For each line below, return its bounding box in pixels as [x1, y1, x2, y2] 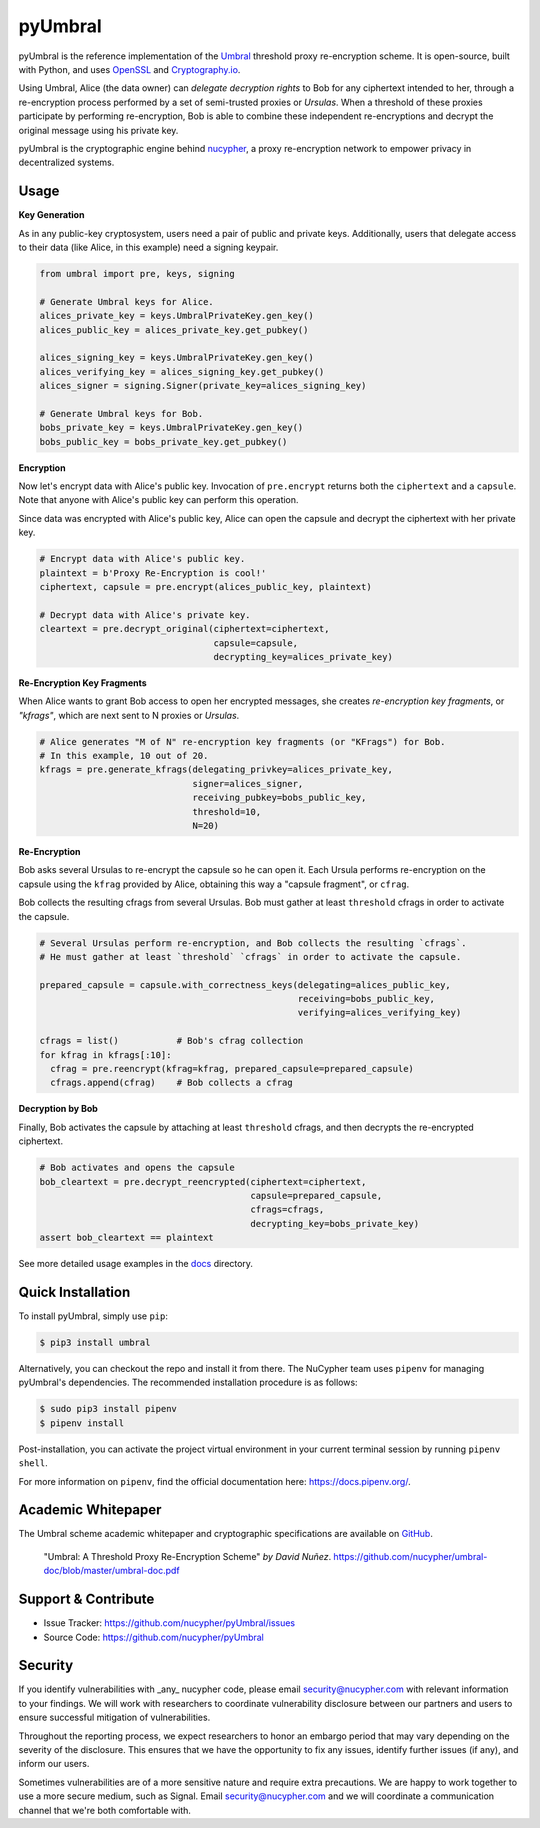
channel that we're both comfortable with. [18, 1804, 192, 1816]
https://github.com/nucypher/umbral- [333, 1550, 488, 1562]
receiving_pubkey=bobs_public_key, [192, 792, 367, 804]
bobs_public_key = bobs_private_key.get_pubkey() [39, 436, 288, 447]
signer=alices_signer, [192, 778, 304, 789]
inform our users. [18, 1758, 90, 1770]
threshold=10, [192, 806, 262, 817]
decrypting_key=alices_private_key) [213, 651, 394, 662]
